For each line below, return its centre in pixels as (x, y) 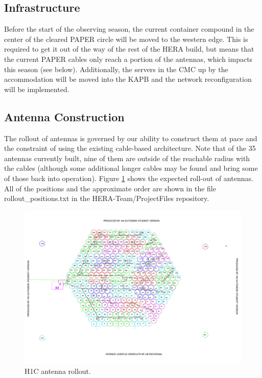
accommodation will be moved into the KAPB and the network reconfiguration (128, 79)
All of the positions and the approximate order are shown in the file (110, 188)
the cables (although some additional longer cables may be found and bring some (131, 168)
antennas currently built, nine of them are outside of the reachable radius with (127, 158)
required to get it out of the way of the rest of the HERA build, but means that (129, 49)
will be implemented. (37, 89)
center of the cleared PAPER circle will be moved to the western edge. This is (126, 39)
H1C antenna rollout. (58, 371)
